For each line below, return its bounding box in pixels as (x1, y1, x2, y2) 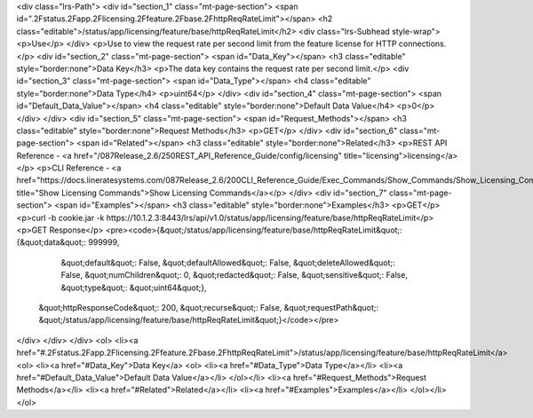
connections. (398, 38, 447, 49)
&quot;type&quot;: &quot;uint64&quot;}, (60, 282, 207, 293)
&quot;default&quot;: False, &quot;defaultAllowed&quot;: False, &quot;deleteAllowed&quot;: (60, 257, 395, 268)
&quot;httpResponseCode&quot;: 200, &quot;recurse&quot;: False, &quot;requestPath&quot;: (38, 302, 379, 312)
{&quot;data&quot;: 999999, (16, 237, 120, 248)
